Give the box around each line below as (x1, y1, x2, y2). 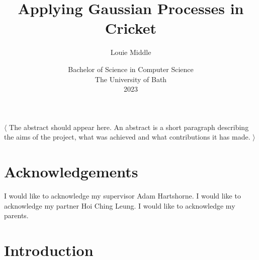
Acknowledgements (4, 161, 138, 182)
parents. (4, 210, 29, 221)
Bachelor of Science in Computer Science (68, 63, 194, 74)
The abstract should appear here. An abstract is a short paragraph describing (9, 121, 249, 132)
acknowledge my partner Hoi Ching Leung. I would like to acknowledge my (4, 200, 235, 211)
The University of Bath (95, 74, 167, 84)
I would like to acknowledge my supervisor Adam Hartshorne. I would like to (4, 190, 241, 201)
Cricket (105, 18, 157, 38)
